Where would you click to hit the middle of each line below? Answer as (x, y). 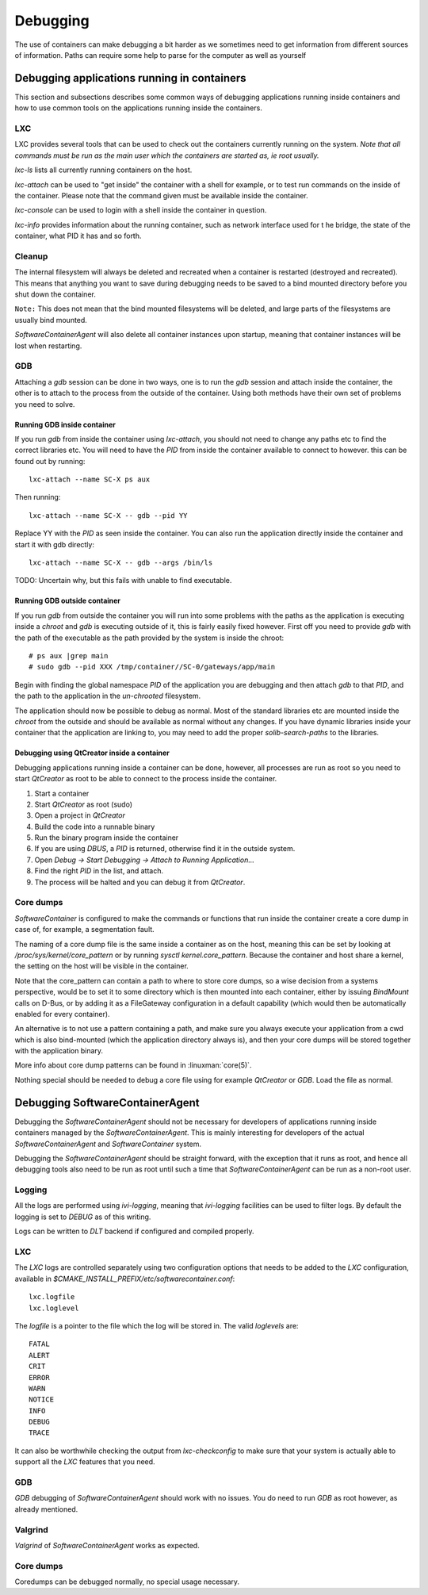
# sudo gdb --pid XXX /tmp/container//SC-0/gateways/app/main (152, 667)
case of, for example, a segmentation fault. (84, 930)
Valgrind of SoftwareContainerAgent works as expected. (107, 1545)
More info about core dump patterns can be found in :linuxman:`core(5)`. (133, 1065)
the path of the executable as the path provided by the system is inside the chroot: (149, 638)
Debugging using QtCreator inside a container (92, 753)
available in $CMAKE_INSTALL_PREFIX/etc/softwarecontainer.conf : (125, 1279)
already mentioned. (46, 1509)
